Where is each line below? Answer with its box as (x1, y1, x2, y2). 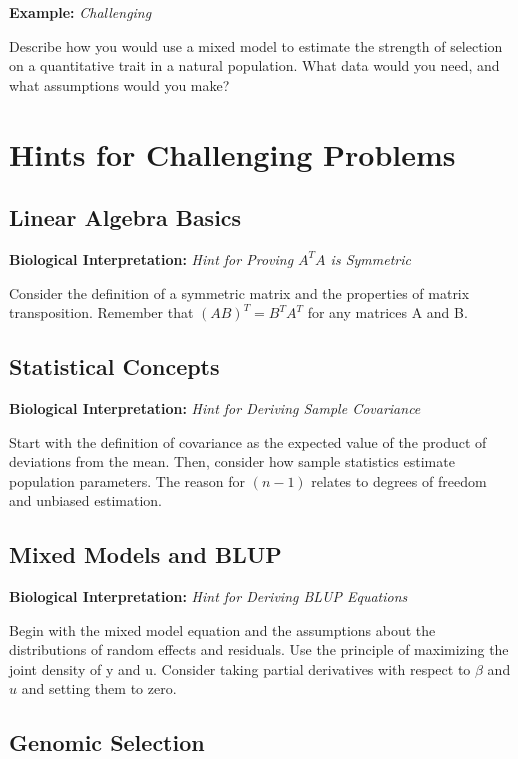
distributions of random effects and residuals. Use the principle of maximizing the (9, 639, 509, 660)
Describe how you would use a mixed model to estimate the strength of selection (9, 35, 503, 56)
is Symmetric (330, 248, 411, 269)
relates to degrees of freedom (311, 470, 487, 491)
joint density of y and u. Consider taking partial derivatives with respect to (9, 658, 471, 679)
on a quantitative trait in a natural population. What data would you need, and (9, 55, 500, 76)
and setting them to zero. (21, 678, 177, 699)
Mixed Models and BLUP (9, 539, 282, 570)
